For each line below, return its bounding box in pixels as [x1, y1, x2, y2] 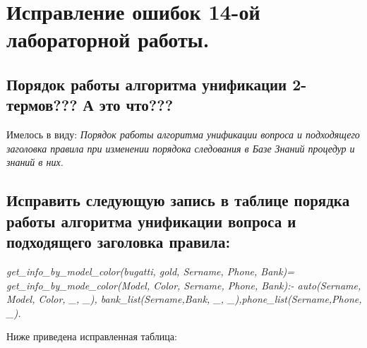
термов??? [6, 94, 78, 116]
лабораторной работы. [6, 25, 210, 54]
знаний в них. [6, 155, 64, 169]
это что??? [99, 94, 174, 116]
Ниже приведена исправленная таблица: [6, 329, 177, 344]
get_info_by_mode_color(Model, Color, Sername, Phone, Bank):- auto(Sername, [6, 277, 361, 292]
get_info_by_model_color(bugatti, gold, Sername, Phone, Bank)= [6, 263, 295, 278]
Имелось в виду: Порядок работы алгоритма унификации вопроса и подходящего [6, 127, 360, 142]
